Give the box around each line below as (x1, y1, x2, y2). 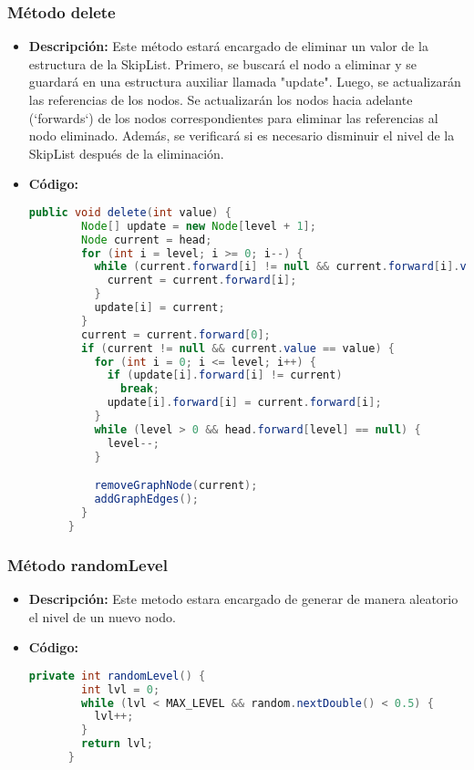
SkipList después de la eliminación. (28, 143, 224, 162)
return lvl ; (81, 737, 153, 751)
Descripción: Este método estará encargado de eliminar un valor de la (28, 36, 428, 56)
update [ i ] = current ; (94, 301, 225, 315)
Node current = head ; (81, 233, 212, 246)
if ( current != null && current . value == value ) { (81, 341, 395, 355)
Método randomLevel (7, 553, 168, 576)
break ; (120, 382, 160, 396)
